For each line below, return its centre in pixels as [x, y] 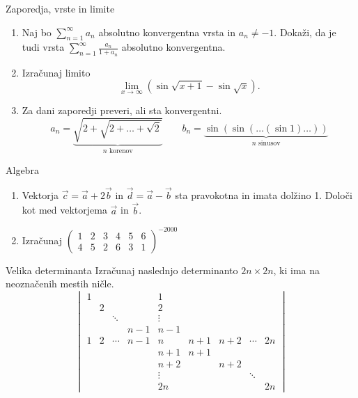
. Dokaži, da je [305, 32]
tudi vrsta [43, 47]
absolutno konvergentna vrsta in [167, 32]
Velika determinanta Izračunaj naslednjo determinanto [122, 270]
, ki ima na [297, 270]
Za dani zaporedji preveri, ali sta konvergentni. [122, 110]
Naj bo [37, 32]
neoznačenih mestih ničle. [60, 284]
